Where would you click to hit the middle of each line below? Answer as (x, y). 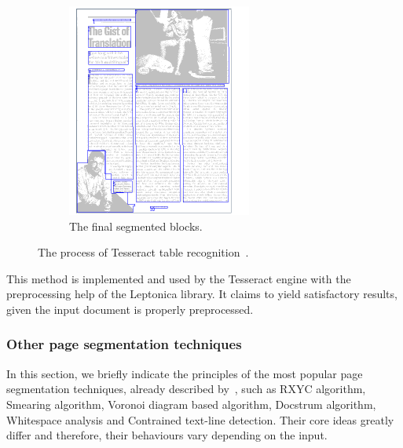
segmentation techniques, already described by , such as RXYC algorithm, (186, 389)
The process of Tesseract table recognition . (143, 252)
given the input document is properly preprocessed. (130, 309)
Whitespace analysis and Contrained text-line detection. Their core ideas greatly (200, 419)
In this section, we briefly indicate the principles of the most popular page (185, 373)
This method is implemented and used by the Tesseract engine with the (179, 278)
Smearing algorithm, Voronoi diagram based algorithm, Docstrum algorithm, (191, 404)
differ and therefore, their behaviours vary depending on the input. (167, 435)
